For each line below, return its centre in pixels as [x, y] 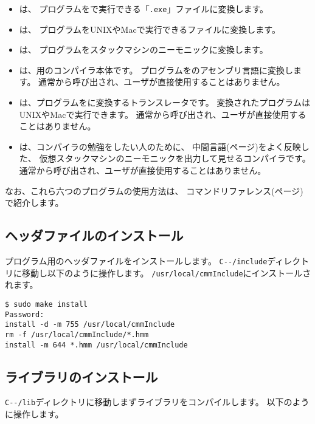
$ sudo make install [47, 304]
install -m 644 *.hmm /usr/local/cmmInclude [96, 345]
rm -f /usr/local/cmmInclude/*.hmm [77, 334]
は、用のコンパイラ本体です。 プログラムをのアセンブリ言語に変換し [156, 70]
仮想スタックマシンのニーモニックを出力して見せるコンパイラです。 [175, 158]
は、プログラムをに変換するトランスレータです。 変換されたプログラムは [164, 102]
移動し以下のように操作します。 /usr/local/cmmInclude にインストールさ [166, 272]
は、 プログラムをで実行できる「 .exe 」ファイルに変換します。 [144, 9]
